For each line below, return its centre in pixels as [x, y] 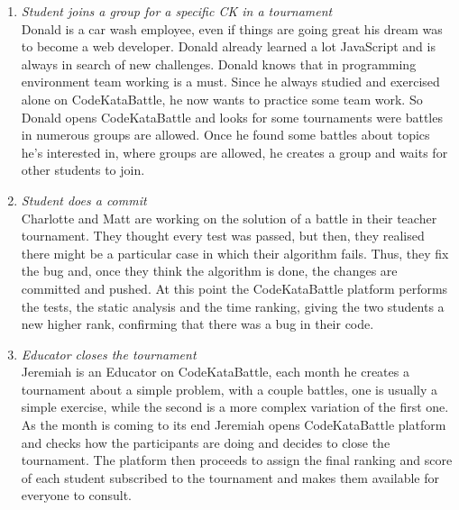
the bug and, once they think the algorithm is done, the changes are [209, 271]
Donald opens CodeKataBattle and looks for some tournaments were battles [232, 117]
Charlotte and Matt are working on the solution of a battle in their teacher [229, 218]
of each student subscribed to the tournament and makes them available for [230, 477]
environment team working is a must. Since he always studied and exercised [230, 82]
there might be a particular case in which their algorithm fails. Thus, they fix [235, 253]
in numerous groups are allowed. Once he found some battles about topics [225, 135]
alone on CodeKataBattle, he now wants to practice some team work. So [222, 99]
